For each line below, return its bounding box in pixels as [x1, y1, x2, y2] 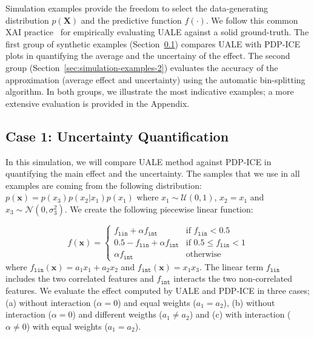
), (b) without [223, 296, 275, 308]
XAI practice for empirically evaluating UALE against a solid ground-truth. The [5, 26, 309, 38]
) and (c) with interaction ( [189, 308, 291, 321]
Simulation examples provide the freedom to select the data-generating [5, 2, 269, 14]
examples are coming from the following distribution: [5, 179, 202, 191]
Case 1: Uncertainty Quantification [5, 126, 229, 145]
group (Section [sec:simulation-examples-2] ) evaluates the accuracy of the [5, 61, 278, 73]
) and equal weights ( [118, 296, 196, 308]
